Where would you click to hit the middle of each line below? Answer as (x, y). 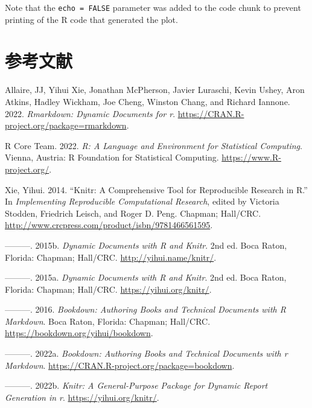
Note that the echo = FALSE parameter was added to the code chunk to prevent (153, 7)
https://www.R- (251, 157)
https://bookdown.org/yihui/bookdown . (79, 333)
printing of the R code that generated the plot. (91, 19)
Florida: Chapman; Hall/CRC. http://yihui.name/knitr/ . (111, 257)
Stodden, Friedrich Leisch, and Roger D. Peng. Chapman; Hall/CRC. (133, 213)
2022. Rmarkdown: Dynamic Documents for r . (90, 113)
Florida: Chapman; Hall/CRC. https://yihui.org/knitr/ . (108, 289)
